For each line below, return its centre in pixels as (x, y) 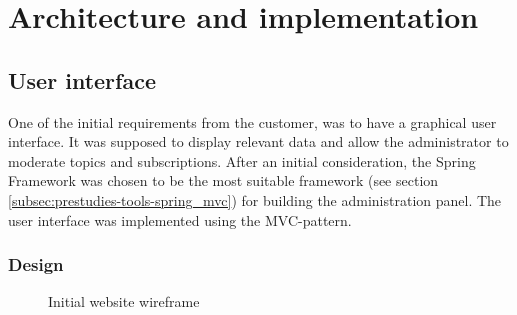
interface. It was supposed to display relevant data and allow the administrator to (258, 141)
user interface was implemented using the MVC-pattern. (180, 219)
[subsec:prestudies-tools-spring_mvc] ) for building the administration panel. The (255, 199)
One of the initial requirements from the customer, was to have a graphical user (252, 121)
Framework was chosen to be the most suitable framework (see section (223, 180)
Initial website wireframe (124, 301)
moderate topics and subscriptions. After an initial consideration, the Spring (242, 160)
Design (36, 264)
